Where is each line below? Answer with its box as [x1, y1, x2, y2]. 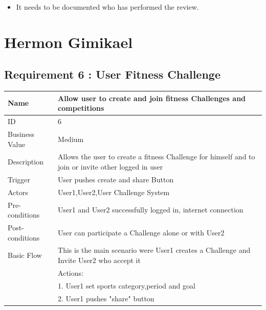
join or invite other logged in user [58, 161, 163, 172]
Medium [58, 133, 84, 144]
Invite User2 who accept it [58, 254, 141, 265]
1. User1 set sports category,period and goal [58, 280, 195, 291]
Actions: [58, 267, 83, 278]
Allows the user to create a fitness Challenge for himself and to [58, 151, 255, 162]
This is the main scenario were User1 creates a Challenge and [58, 245, 251, 255]
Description [8, 156, 43, 167]
